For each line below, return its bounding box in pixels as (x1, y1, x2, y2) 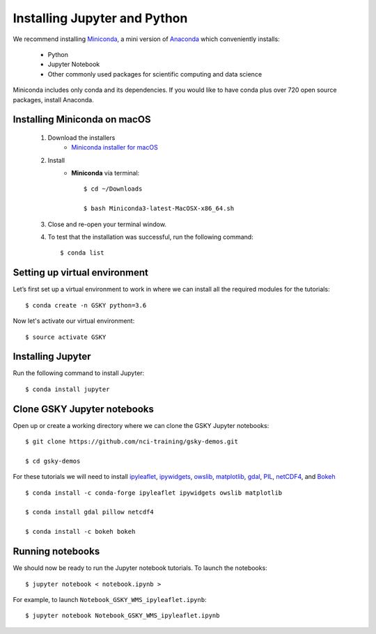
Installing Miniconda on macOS (13, 113, 151, 125)
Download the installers (47, 133, 116, 142)
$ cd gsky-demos (25, 457, 81, 465)
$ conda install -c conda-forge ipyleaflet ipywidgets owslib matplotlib (25, 489, 283, 497)
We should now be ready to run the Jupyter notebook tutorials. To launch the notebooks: (13, 564, 267, 572)
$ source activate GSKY (25, 333, 107, 341)
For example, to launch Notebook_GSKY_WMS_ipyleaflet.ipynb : (13, 595, 207, 603)
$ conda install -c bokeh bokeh (25, 528, 136, 536)
